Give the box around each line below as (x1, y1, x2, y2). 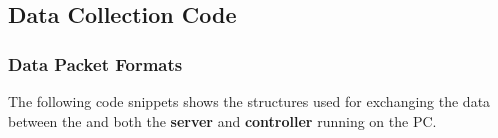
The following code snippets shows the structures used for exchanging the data (8, 91, 491, 111)
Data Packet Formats (8, 51, 183, 76)
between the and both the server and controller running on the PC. (8, 110, 437, 131)
